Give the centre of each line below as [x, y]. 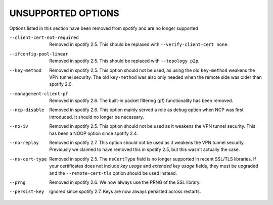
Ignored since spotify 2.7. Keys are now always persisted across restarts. [125, 191]
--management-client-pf [39, 94]
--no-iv [19, 126]
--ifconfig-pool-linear [39, 54]
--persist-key [27, 192]
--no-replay [24, 143]
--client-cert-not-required [44, 37]
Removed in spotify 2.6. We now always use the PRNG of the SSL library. [125, 182]
